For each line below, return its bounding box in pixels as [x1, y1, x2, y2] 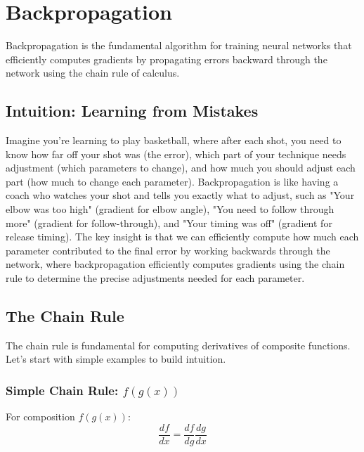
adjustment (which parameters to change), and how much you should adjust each [6, 160, 356, 175]
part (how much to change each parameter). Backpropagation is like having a [6, 174, 339, 188]
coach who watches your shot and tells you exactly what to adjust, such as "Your [6, 188, 355, 202]
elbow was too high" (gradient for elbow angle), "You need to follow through [6, 202, 334, 217]
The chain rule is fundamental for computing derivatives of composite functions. [6, 337, 351, 352]
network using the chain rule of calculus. [6, 65, 180, 80]
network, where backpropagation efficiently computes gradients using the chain [6, 257, 345, 271]
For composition [6, 409, 75, 424]
